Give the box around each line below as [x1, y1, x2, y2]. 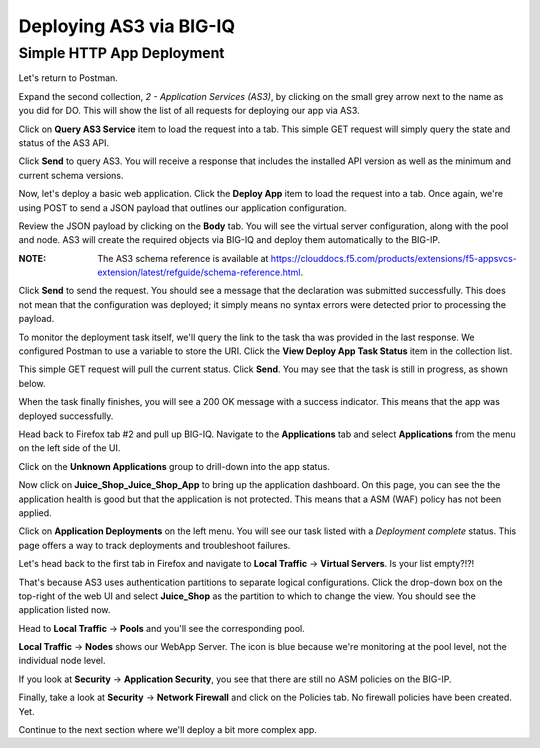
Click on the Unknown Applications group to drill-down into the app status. [18, 460, 330, 472]
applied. [18, 506, 52, 519]
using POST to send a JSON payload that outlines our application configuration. [18, 201, 347, 214]
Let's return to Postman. [18, 72, 119, 84]
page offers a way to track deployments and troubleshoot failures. [18, 539, 291, 551]
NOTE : [18, 252, 47, 264]
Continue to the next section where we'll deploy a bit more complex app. [18, 724, 317, 736]
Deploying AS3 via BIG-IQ [18, 15, 235, 37]
